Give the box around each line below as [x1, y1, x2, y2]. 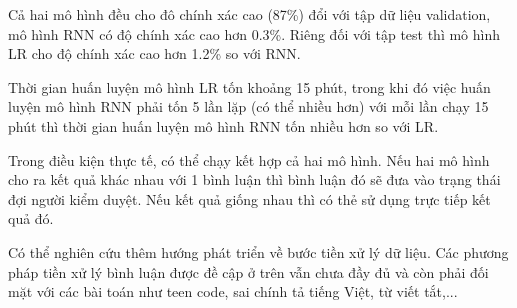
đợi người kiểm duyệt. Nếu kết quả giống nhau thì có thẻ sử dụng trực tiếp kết [8, 188, 491, 209]
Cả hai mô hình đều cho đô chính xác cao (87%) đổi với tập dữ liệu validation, [8, 4, 491, 24]
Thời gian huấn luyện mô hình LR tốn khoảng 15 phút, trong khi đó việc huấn [8, 76, 491, 97]
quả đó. [8, 208, 54, 229]
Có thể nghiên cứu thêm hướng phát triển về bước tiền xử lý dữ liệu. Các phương [8, 241, 509, 262]
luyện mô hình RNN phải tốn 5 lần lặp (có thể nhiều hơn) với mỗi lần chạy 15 [8, 96, 489, 117]
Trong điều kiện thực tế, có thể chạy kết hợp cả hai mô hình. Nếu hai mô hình [8, 149, 490, 170]
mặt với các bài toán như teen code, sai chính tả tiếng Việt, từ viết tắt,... [8, 281, 458, 302]
